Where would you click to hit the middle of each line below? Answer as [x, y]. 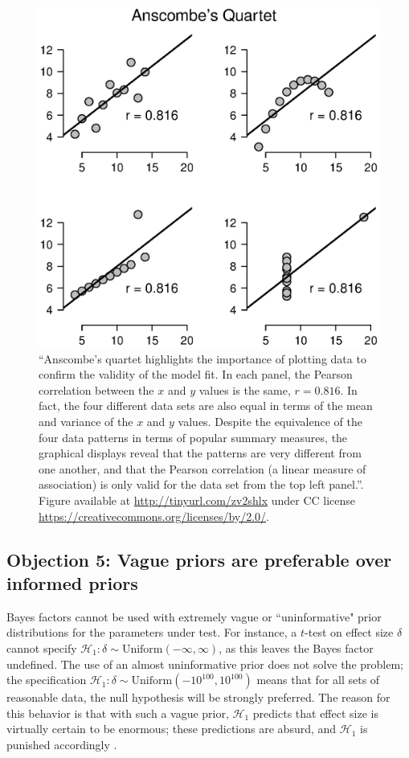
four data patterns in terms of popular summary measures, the [193, 437]
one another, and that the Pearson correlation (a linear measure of [202, 468]
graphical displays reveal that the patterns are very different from [200, 453]
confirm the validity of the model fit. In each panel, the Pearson [196, 374]
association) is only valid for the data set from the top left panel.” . [201, 484]
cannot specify [42, 647]
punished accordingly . [62, 744]
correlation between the [96, 389]
